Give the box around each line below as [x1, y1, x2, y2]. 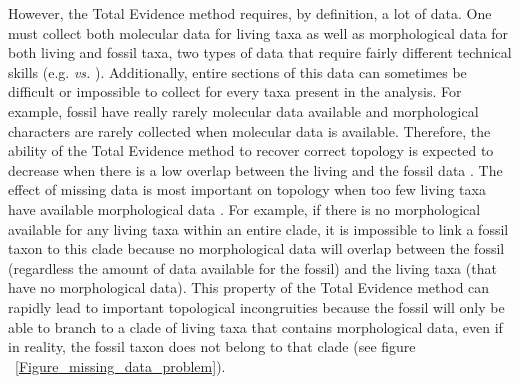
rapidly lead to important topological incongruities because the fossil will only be [8, 296, 505, 317]
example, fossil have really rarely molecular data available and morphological [8, 100, 479, 121]
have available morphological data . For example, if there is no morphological [8, 198, 481, 219]
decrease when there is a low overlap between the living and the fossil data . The [8, 159, 503, 180]
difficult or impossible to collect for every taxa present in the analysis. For [8, 81, 462, 102]
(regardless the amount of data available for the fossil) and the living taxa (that [8, 257, 497, 278]
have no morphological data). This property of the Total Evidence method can [8, 277, 490, 298]
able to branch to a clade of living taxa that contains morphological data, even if [8, 316, 503, 337]
